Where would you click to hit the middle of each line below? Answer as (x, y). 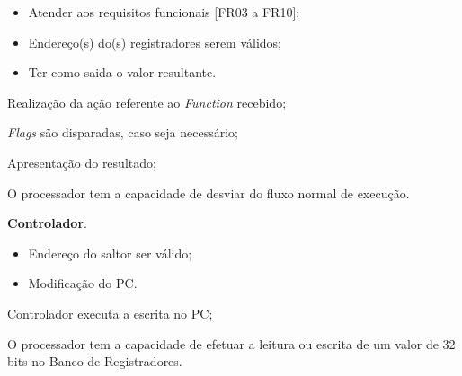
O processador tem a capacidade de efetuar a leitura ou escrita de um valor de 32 (231, 343)
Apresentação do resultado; (82, 162)
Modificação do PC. (83, 283)
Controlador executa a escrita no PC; (110, 313)
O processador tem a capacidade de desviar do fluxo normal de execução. (209, 192)
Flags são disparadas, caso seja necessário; (123, 132)
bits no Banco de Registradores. (95, 361)
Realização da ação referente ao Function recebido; (147, 102)
